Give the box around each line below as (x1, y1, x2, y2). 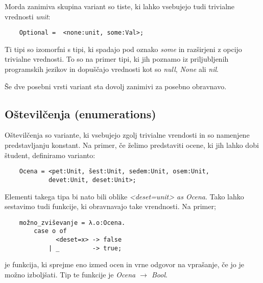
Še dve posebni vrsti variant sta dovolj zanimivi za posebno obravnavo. (5, 81, 227, 91)
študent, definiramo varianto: (5, 149, 95, 160)
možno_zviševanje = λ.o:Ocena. (19, 219, 126, 226)
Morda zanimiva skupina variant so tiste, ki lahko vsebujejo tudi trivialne (5, 1, 235, 11)
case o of (34, 227, 67, 235)
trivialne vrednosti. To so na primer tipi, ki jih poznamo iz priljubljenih (5, 54, 229, 64)
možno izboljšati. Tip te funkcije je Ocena (5, 269, 136, 279)
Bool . (151, 269, 168, 279)
